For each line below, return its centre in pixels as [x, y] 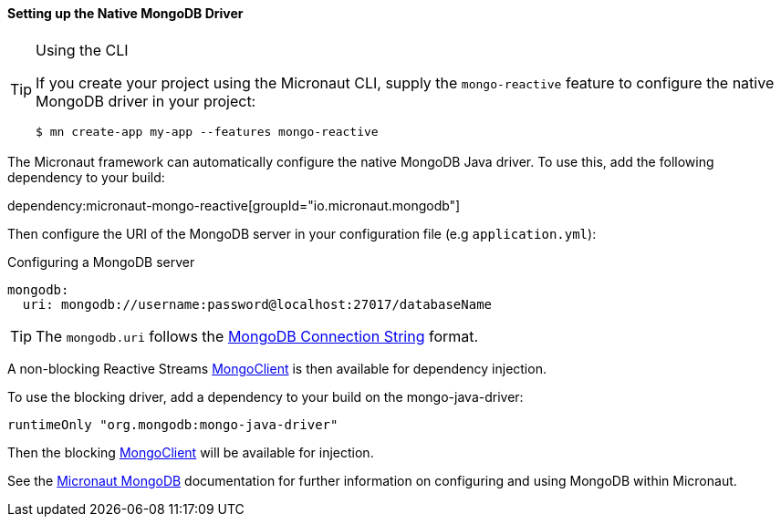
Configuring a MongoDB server [101, 262]
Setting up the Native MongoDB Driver [125, 13]
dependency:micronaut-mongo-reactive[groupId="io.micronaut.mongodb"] [234, 205]
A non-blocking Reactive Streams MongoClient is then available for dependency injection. [277, 368]
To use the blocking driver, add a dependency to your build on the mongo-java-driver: [266, 396]
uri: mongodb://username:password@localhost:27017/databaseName [257, 304]
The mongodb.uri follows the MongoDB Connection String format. [257, 336]
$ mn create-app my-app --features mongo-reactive [207, 131]
